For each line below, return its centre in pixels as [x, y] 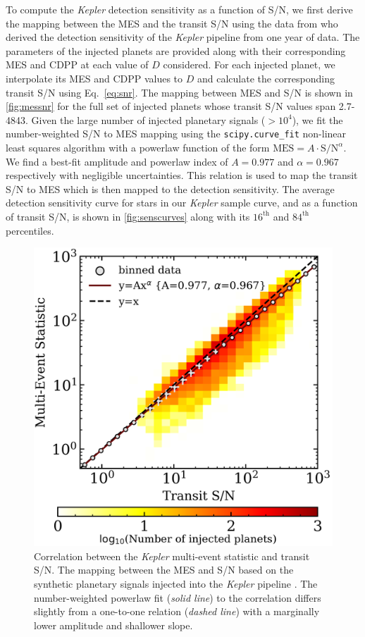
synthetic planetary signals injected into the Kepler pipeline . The [176, 583]
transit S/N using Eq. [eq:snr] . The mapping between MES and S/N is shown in [179, 92]
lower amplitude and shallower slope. [113, 625]
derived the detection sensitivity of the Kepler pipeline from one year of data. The [183, 37]
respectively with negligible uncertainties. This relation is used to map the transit [182, 175]
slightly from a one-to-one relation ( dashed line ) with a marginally [177, 611]
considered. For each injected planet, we [249, 64]
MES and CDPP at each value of [77, 64]
